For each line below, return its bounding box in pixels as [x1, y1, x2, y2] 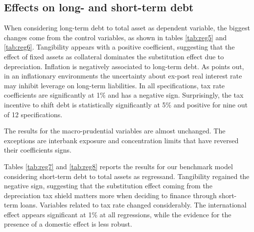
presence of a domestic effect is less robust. [4, 219, 132, 229]
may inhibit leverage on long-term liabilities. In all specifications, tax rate [4, 80, 225, 90]
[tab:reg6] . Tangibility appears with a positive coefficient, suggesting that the [4, 42, 235, 52]
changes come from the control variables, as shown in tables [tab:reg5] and [4, 32, 227, 42]
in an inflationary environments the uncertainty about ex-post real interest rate [4, 71, 242, 81]
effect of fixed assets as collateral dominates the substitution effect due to [4, 51, 224, 61]
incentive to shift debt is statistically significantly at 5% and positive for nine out [4, 99, 248, 109]
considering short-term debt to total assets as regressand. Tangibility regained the [4, 171, 250, 181]
